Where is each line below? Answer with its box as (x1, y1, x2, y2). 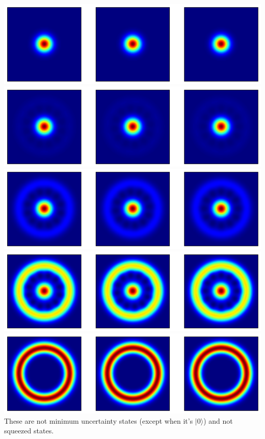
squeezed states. (4, 425, 54, 436)
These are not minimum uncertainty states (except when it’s (4, 415, 193, 426)
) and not (203, 415, 233, 426)
